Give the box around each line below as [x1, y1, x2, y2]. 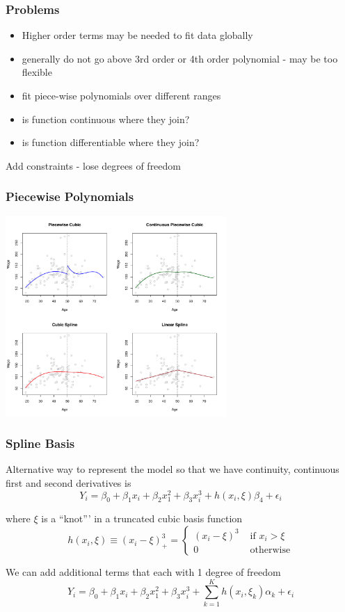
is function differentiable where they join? [22, 135, 200, 150]
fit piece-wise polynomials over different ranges [22, 88, 221, 102]
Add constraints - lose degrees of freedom [6, 158, 181, 172]
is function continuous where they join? [22, 111, 190, 126]
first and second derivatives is [6, 476, 131, 490]
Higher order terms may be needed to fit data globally [22, 28, 253, 42]
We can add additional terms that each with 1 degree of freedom [6, 565, 281, 579]
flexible [22, 65, 52, 79]
